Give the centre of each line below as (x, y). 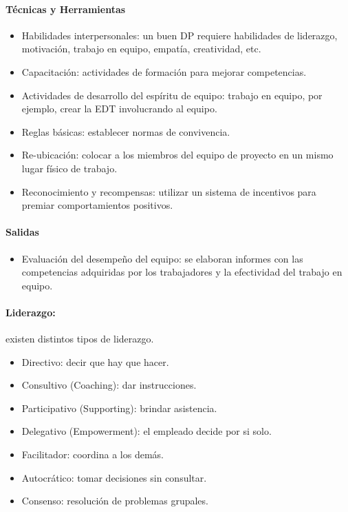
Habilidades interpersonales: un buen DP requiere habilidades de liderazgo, (180, 35)
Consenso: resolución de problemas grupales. (115, 501)
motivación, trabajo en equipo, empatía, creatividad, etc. (141, 49)
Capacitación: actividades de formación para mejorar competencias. (164, 71)
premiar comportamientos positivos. (97, 205)
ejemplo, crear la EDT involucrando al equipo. (119, 109)
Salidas (22, 232)
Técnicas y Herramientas (66, 9)
